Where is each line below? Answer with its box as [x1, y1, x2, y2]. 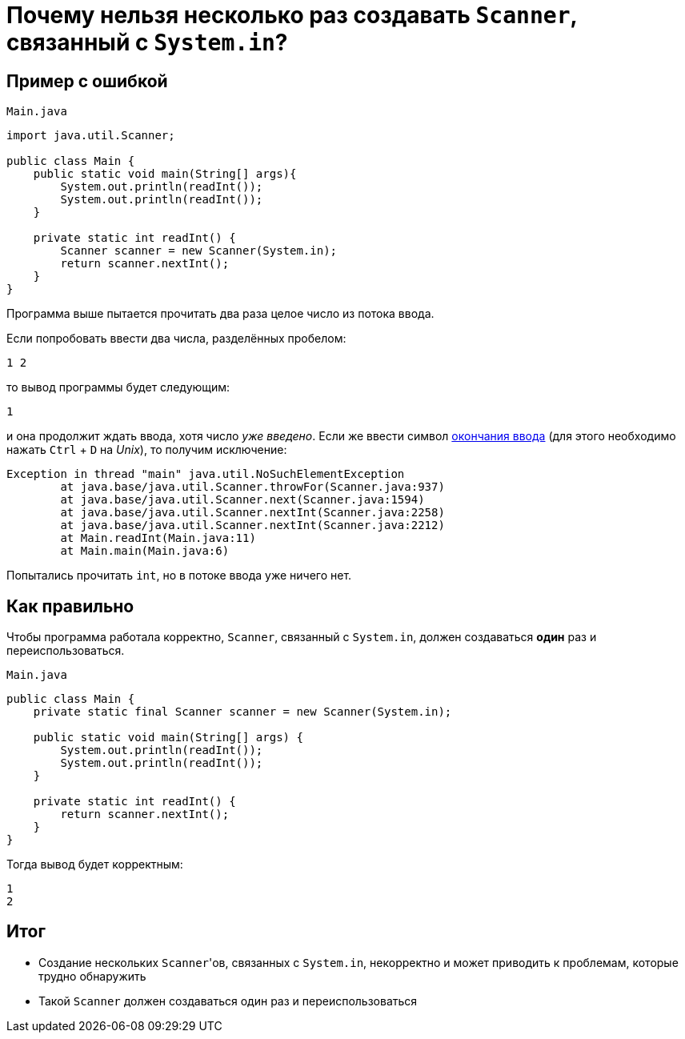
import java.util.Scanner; [6, 129, 175, 142]
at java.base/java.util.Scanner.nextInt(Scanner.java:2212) [60, 519, 445, 532]
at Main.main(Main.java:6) [60, 544, 230, 558]
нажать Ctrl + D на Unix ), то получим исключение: [6, 443, 287, 457]
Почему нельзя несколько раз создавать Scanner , [6, 2, 578, 29]
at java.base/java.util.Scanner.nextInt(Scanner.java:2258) [60, 506, 445, 519]
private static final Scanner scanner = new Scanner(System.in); [33, 705, 452, 719]
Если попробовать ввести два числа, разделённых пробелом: [6, 331, 347, 346]
